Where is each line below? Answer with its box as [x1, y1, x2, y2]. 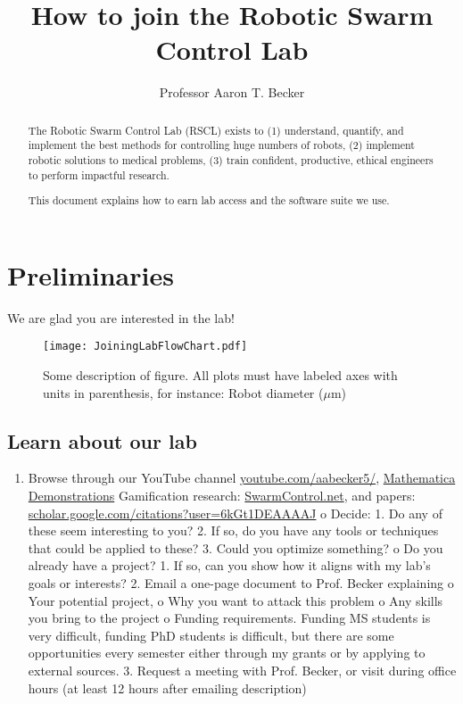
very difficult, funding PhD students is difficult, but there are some [28, 625, 394, 644]
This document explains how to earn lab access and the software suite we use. [28, 193, 390, 208]
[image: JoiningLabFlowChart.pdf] [43, 340, 248, 353]
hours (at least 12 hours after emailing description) [28, 678, 307, 697]
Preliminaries [7, 256, 174, 293]
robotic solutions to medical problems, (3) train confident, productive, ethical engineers [28, 153, 434, 168]
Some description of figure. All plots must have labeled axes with [43, 366, 398, 385]
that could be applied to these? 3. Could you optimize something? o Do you [28, 538, 443, 557]
